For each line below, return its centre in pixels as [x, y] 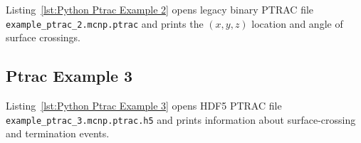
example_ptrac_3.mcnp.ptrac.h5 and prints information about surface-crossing [181, 119]
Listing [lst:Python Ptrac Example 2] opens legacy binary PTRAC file [160, 9]
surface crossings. [43, 37]
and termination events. [58, 133]
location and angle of [297, 23]
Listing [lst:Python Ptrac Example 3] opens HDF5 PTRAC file [144, 106]
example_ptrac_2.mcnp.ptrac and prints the [105, 23]
